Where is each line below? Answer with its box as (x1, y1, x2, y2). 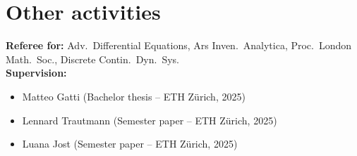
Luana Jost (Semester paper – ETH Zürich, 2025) (22, 136, 238, 151)
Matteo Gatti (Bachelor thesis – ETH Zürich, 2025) (22, 89, 246, 103)
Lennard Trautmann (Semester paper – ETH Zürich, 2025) (22, 112, 277, 127)
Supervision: (6, 65, 67, 80)
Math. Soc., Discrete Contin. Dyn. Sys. (6, 51, 180, 66)
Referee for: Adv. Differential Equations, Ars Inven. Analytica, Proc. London (6, 38, 352, 53)
